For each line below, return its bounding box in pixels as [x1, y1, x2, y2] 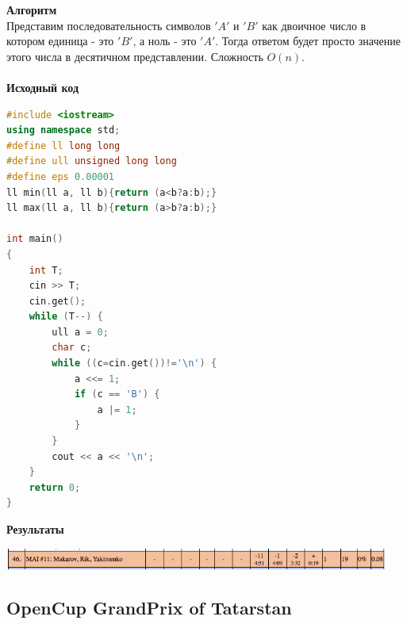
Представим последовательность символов [6, 17, 211, 33]
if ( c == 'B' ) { [74, 389, 160, 400]
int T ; [29, 264, 63, 276]
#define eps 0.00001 [6, 170, 115, 182]
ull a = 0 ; [52, 326, 109, 338]
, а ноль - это [132, 33, 197, 49]
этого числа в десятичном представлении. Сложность [6, 48, 263, 64]
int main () [6, 233, 63, 245]
